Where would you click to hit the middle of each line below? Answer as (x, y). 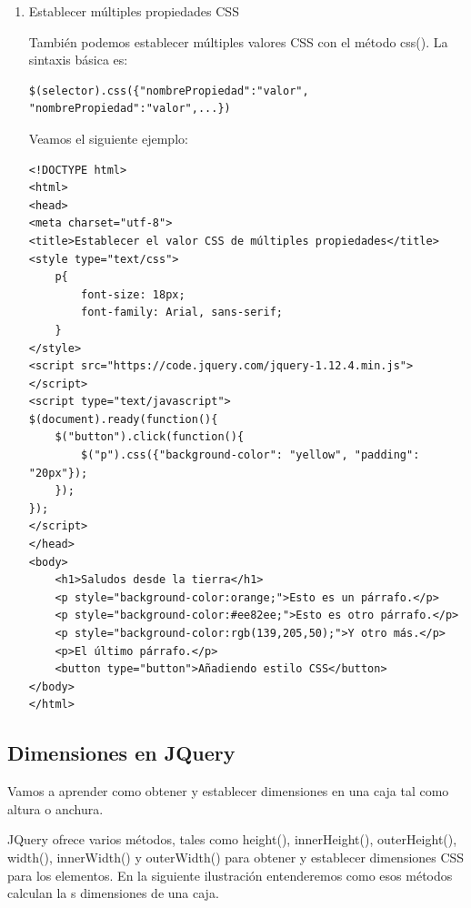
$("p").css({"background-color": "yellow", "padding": (251, 455)
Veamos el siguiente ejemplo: (108, 138)
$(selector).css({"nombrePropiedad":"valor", (169, 91)
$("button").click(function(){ (150, 437)
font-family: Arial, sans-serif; (182, 313)
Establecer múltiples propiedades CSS (134, 11)
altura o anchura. (55, 808)
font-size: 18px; (133, 294)
